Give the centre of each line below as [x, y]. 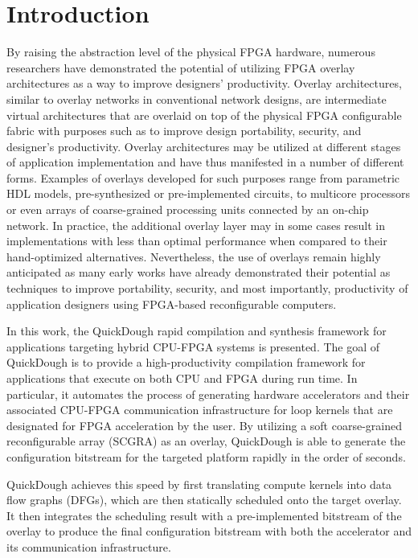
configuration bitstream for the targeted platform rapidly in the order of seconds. [206, 456]
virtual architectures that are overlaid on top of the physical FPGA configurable [204, 115]
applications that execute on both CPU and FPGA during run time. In [182, 378]
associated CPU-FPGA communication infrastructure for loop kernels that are [200, 410]
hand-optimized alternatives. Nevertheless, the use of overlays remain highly [194, 256]
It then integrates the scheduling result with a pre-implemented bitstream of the [204, 515]
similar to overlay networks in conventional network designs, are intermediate [197, 98]
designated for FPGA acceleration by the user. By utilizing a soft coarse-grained [204, 425]
